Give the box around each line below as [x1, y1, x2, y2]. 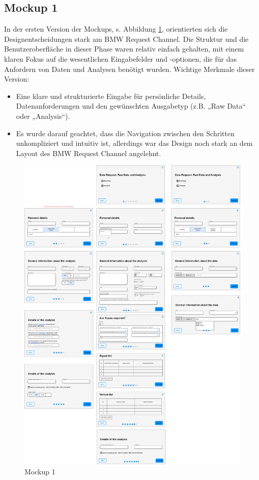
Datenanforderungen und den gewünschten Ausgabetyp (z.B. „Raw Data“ [16, 100, 246, 111]
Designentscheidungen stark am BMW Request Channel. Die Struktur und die [4, 33, 249, 44]
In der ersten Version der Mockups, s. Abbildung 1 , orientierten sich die [4, 23, 228, 34]
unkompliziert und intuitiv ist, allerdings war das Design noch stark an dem [16, 138, 253, 148]
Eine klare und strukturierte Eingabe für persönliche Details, [16, 90, 206, 101]
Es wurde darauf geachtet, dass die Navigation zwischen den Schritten [16, 128, 235, 138]
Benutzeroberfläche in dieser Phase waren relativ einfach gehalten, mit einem [4, 43, 244, 54]
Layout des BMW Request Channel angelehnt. [16, 147, 161, 158]
